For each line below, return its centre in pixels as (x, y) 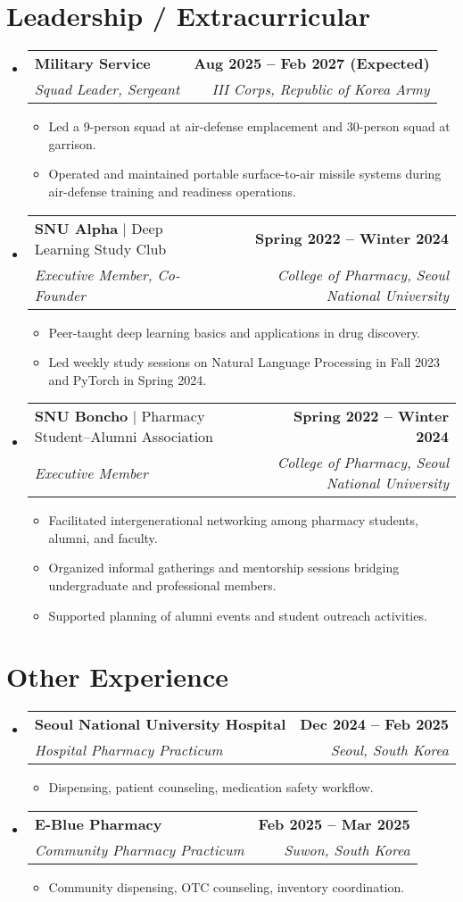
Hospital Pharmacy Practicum (128, 750)
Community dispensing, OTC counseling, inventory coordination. (227, 886)
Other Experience (117, 676)
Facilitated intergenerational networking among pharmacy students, (233, 520)
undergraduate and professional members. (162, 585)
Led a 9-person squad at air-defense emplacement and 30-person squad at (249, 126)
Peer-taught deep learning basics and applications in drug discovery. (235, 332)
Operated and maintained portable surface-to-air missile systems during (245, 174)
